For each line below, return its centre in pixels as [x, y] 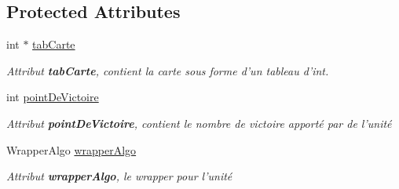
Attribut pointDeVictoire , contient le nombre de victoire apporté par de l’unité [199, 123]
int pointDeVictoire [53, 97]
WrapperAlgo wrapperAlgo [71, 149]
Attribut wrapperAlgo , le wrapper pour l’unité [119, 176]
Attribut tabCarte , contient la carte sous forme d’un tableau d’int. [168, 70]
